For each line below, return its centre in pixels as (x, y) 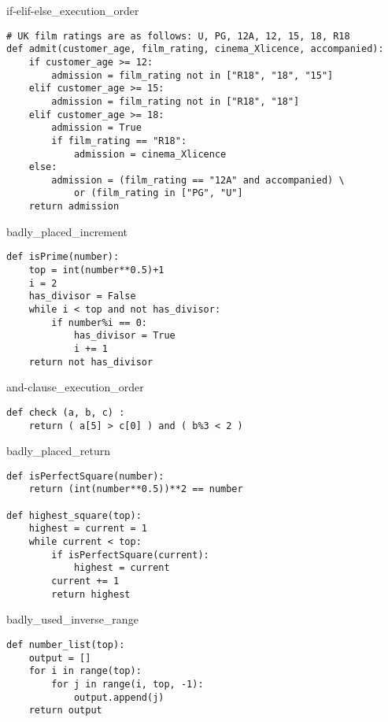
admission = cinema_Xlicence (150, 154)
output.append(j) (119, 697)
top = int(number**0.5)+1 (96, 270)
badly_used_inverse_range (72, 619)
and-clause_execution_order (75, 387)
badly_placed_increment (67, 231)
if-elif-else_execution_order (73, 10)
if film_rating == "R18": (119, 141)
